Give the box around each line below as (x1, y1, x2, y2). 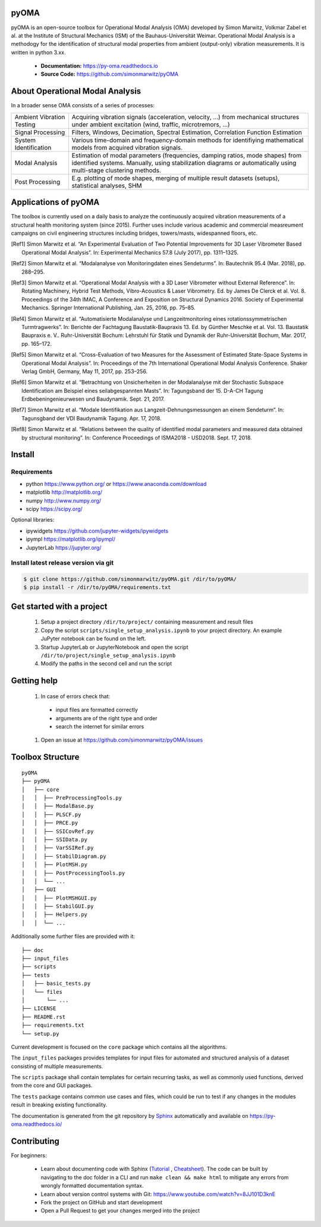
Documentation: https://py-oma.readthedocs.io (40, 63, 158, 70)
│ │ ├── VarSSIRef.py (21, 844, 94, 851)
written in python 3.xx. (11, 48, 66, 56)
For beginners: (11, 1151, 47, 1159)
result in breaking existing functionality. (11, 1101, 108, 1108)
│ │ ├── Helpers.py (21, 911, 88, 918)
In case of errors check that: (40, 692, 111, 700)
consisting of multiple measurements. (11, 1062, 103, 1070)
